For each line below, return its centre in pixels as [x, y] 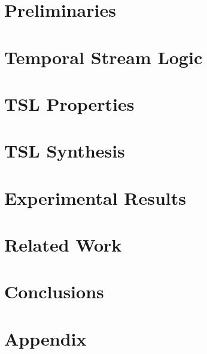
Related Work [63, 245]
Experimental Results [95, 197]
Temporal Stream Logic [103, 57]
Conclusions [54, 291]
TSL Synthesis [65, 151]
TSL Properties [69, 103]
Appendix [45, 338]
